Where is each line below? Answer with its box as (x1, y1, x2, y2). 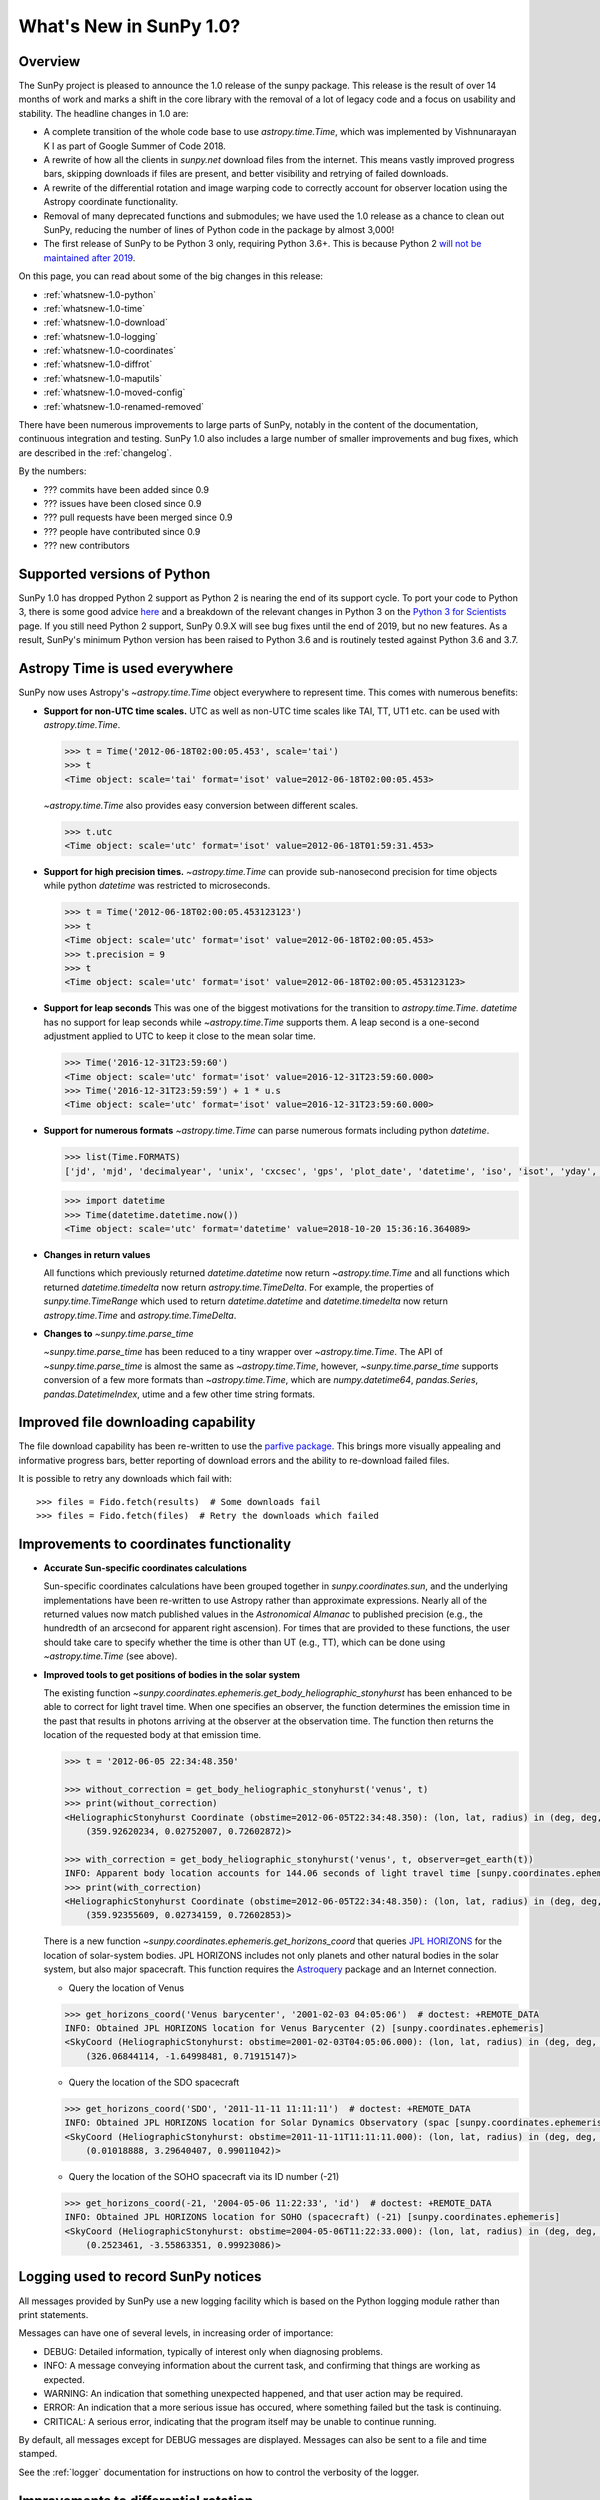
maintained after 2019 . (43, 251, 136, 264)
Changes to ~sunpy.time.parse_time (43, 1327, 194, 1339)
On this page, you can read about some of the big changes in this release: (18, 270, 324, 282)
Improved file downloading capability (18, 1414, 256, 1431)
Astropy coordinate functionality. (43, 196, 179, 208)
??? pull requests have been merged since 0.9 (43, 511, 234, 524)
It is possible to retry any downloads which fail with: (18, 1473, 232, 1485)
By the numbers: (18, 465, 87, 477)
